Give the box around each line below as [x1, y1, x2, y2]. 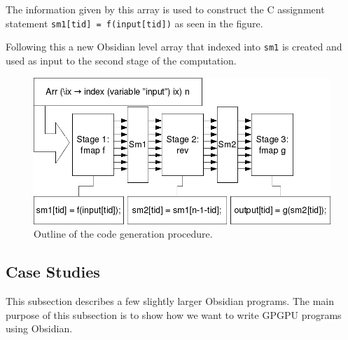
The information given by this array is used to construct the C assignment [6, 2, 325, 16]
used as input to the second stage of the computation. [6, 53, 237, 67]
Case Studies [6, 261, 100, 283]
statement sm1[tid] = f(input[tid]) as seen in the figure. [6, 15, 263, 30]
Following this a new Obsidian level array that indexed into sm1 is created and [6, 39, 342, 54]
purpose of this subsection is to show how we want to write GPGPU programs [6, 307, 342, 322]
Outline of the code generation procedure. [34, 226, 213, 241]
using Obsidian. [6, 321, 73, 336]
